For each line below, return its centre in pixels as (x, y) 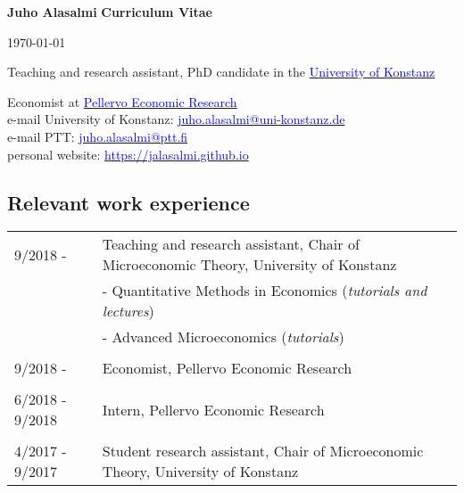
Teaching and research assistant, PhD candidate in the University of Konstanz (221, 72)
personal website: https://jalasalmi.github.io (128, 154)
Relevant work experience (128, 202)
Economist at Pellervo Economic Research (122, 101)
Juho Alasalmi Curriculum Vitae (110, 12)
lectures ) (128, 311)
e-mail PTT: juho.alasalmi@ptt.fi (98, 136)
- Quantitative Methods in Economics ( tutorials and (265, 291)
